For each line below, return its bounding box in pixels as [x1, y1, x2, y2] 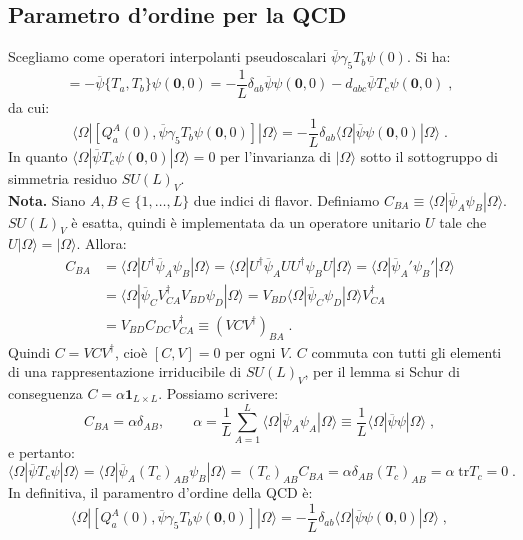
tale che [439, 211, 487, 232]
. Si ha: [406, 46, 451, 67]
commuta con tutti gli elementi [311, 341, 502, 362]
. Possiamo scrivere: [158, 383, 279, 403]
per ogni [225, 341, 276, 362]
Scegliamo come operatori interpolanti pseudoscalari [8, 46, 327, 67]
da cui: [8, 97, 50, 118]
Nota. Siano [8, 189, 86, 210]
